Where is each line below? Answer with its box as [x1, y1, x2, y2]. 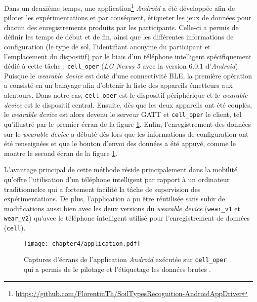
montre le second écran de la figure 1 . [4, 148, 118, 158]
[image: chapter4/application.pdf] [24, 240, 141, 247]
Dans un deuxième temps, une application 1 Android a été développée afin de [4, 1, 235, 13]
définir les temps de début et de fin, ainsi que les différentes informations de [4, 32, 234, 42]
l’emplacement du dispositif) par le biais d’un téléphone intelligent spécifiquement [4, 51, 252, 61]
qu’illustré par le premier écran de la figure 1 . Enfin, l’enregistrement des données [4, 118, 251, 129]
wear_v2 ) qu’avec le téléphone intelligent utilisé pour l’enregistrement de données [4, 213, 250, 223]
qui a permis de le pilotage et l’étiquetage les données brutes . [24, 264, 211, 274]
